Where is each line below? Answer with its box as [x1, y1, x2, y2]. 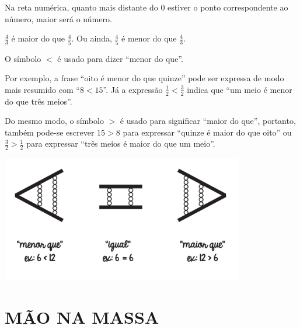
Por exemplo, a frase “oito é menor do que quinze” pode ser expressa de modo [5, 72, 284, 84]
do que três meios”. [5, 95, 72, 107]
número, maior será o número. [5, 12, 112, 25]
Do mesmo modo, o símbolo [5, 115, 104, 127]
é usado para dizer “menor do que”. [57, 52, 183, 64]
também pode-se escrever [5, 126, 95, 138]
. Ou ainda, [71, 32, 112, 44]
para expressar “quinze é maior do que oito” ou [123, 126, 292, 138]
